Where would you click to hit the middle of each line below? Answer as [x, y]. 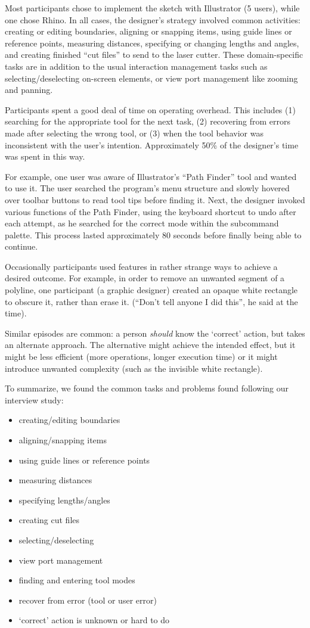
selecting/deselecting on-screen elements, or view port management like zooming [151, 78]
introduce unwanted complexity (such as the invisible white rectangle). [134, 368]
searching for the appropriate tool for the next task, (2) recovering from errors [148, 121]
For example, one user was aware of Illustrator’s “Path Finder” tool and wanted [151, 176]
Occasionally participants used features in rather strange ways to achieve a [141, 266]
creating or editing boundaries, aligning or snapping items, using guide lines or [148, 31]
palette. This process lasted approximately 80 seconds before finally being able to [153, 234]
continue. [21, 246]
